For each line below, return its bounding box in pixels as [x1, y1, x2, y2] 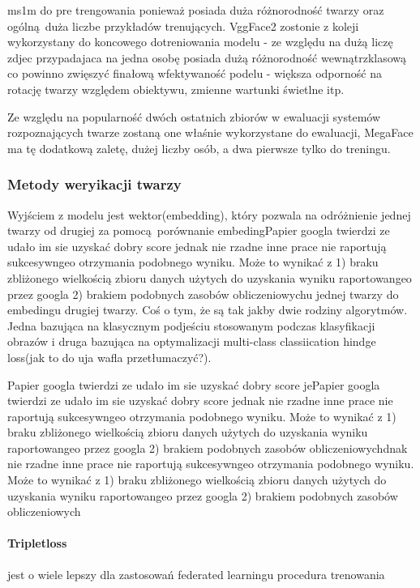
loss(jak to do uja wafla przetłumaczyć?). [7, 348, 212, 365]
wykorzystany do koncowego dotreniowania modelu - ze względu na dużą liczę [7, 33, 393, 50]
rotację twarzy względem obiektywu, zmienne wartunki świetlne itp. [7, 80, 345, 97]
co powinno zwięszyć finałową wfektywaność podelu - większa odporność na [7, 65, 382, 82]
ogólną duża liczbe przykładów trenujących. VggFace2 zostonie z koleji [7, 17, 359, 34]
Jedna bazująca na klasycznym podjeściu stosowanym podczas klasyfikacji [7, 317, 375, 334]
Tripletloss [7, 535, 67, 552]
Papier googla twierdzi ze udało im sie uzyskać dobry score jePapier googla [7, 376, 380, 393]
